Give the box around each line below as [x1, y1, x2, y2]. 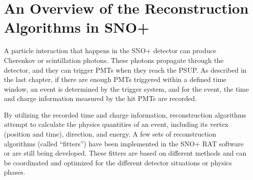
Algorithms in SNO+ [4, 17, 150, 37]
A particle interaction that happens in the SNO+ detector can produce [4, 45, 216, 56]
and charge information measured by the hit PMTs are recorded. [4, 93, 197, 103]
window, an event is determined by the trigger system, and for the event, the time [4, 83, 249, 94]
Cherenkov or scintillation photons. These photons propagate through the [4, 55, 224, 65]
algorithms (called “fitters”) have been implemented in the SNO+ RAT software [4, 138, 244, 148]
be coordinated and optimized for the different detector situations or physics [4, 157, 232, 167]
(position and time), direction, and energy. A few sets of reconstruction [4, 129, 216, 139]
